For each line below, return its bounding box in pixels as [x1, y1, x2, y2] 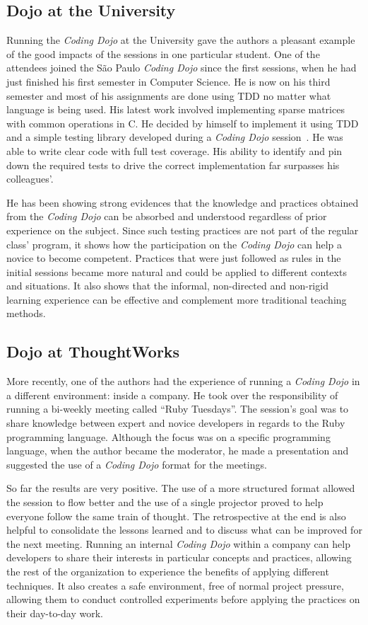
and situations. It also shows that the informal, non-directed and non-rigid [6, 278, 328, 293]
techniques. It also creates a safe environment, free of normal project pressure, [6, 578, 344, 592]
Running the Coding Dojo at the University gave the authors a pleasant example [6, 33, 355, 47]
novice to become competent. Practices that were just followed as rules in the [6, 251, 341, 265]
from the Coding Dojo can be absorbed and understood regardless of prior [6, 209, 327, 224]
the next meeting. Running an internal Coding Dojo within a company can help [6, 536, 350, 551]
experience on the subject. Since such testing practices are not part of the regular [6, 222, 359, 237]
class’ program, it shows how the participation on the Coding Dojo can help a [6, 236, 343, 251]
